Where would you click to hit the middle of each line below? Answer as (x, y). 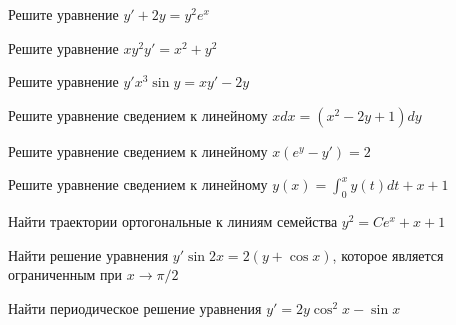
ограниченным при (65, 274)
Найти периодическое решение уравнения (135, 307)
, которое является (388, 254)
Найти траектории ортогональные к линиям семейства (173, 221)
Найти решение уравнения (88, 254)
